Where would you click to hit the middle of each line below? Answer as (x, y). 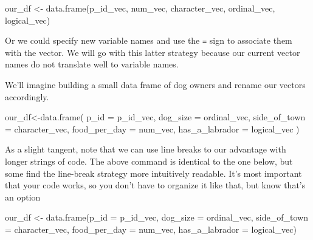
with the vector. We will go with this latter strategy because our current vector (153, 52)
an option (23, 197)
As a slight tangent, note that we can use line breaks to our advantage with (146, 149)
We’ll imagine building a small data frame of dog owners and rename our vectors (155, 85)
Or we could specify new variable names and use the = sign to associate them (149, 40)
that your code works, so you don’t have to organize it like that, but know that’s (155, 185)
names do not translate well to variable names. (92, 64)
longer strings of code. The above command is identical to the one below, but (149, 161)
